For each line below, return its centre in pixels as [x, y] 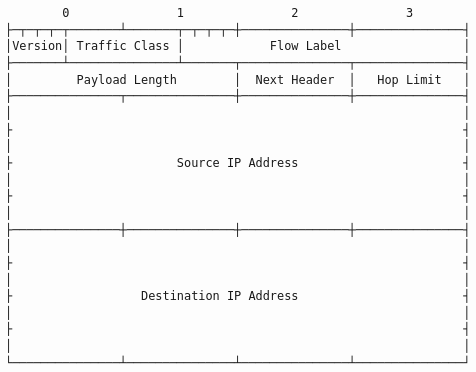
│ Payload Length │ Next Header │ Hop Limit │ [238, 79]
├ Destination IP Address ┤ [238, 296]
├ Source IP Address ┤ [238, 162]
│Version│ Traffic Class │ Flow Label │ [238, 46]
